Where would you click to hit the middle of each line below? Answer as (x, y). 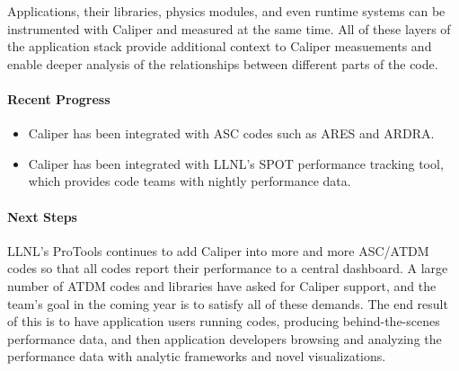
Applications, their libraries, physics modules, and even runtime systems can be (226, 11)
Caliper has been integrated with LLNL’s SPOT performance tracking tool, (236, 163)
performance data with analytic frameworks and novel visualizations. (197, 356)
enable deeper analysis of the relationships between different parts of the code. (223, 63)
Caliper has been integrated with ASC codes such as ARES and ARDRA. (231, 133)
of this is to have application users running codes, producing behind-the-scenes (224, 321)
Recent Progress (59, 98)
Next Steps (42, 216)
